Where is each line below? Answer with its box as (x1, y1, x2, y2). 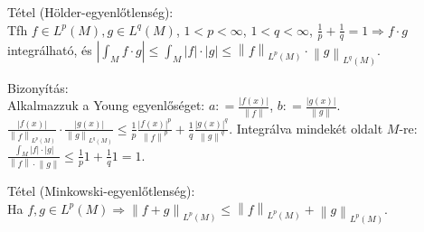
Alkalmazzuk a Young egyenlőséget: (7, 96, 205, 115)
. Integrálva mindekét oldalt (229, 118, 383, 137)
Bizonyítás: (7, 78, 69, 97)
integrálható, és (7, 41, 92, 60)
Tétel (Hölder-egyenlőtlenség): (7, 3, 174, 21)
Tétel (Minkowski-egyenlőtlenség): (7, 181, 195, 200)
